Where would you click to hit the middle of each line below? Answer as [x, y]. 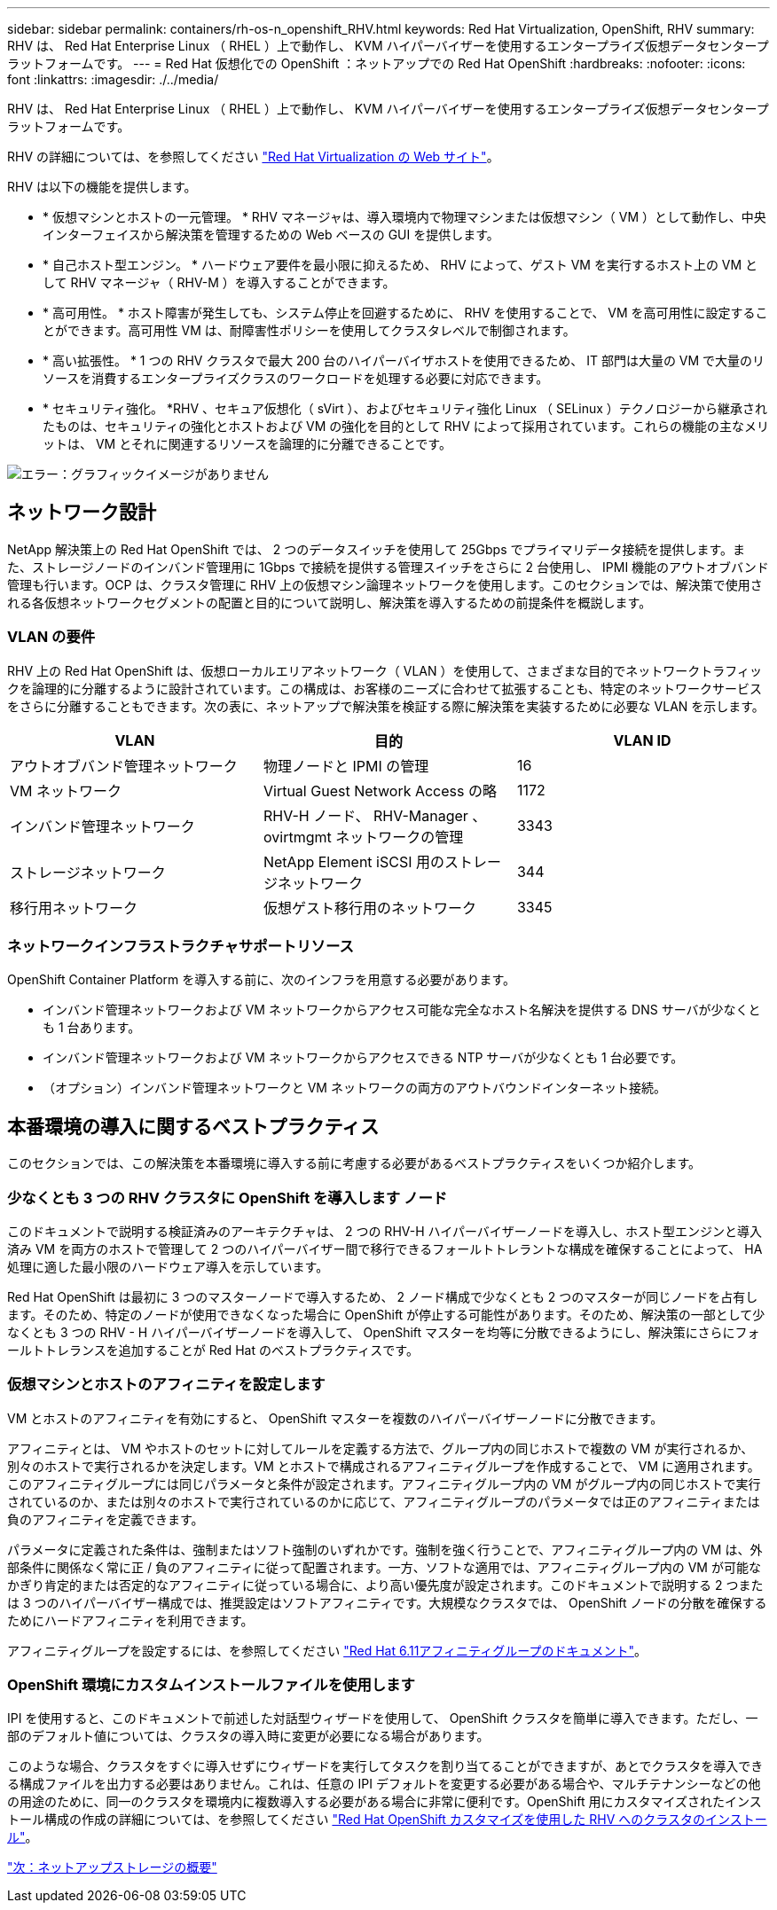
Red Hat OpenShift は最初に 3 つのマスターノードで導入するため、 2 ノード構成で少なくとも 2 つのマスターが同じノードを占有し [383, 1296]
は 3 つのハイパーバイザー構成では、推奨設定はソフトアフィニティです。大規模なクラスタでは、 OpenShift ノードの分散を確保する [387, 1602]
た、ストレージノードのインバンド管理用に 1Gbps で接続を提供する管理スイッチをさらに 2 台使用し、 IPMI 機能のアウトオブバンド [388, 567]
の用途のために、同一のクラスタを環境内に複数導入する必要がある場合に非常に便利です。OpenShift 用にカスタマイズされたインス [385, 1802]
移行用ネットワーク [74, 908]
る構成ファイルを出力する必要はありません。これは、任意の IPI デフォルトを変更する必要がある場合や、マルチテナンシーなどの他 [384, 1784]
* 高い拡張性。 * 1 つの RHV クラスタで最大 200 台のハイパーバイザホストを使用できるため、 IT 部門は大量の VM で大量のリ [404, 360]
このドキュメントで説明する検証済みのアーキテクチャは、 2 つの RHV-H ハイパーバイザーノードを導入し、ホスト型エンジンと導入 [385, 1231]
